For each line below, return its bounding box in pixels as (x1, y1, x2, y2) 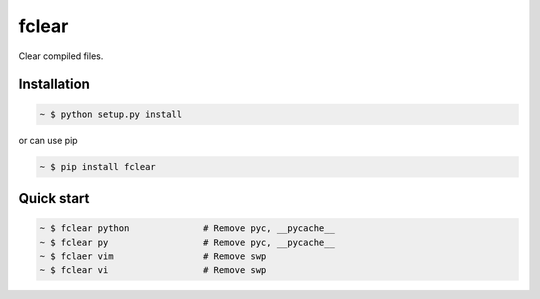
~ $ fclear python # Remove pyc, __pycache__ (39, 223, 335, 234)
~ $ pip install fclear (39, 161, 157, 172)
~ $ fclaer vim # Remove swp (39, 250, 267, 262)
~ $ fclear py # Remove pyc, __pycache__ (39, 236, 335, 248)
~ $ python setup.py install (39, 108, 183, 120)
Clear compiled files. (18, 50, 104, 62)
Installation (18, 76, 90, 93)
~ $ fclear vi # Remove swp (39, 265, 267, 276)
